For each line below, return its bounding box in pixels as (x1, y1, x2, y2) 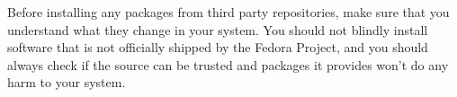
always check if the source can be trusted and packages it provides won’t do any (7, 55, 449, 74)
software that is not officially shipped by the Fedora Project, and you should (7, 38, 428, 57)
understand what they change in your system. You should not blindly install (7, 20, 428, 39)
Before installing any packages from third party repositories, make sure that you (7, 3, 450, 21)
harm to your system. (7, 73, 126, 92)
